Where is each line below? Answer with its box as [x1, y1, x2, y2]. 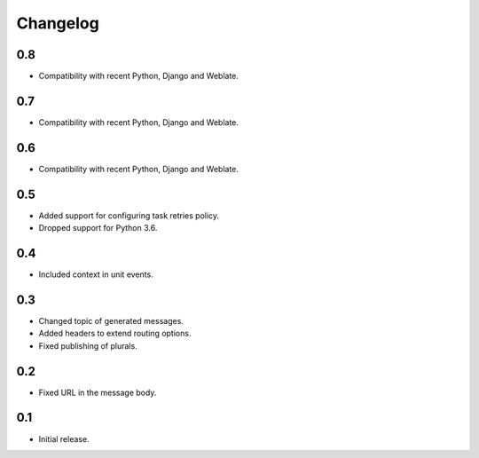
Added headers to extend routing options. [38, 328, 192, 339]
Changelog [16, 13, 99, 33]
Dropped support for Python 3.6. [38, 223, 158, 233]
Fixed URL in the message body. [38, 387, 157, 398]
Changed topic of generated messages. [38, 315, 184, 326]
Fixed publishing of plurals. [38, 340, 137, 351]
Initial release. [38, 433, 90, 444]
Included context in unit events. [38, 269, 154, 280]
